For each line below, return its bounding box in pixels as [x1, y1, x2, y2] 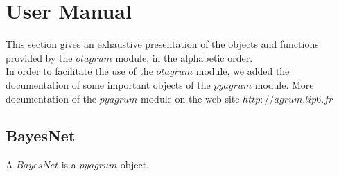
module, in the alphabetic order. [115, 50, 253, 64]
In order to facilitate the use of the [6, 64, 153, 78]
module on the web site [141, 91, 240, 105]
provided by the [6, 50, 73, 64]
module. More [254, 77, 314, 91]
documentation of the [6, 91, 97, 105]
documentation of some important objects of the [6, 77, 211, 91]
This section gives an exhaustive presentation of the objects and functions [6, 37, 319, 51]
